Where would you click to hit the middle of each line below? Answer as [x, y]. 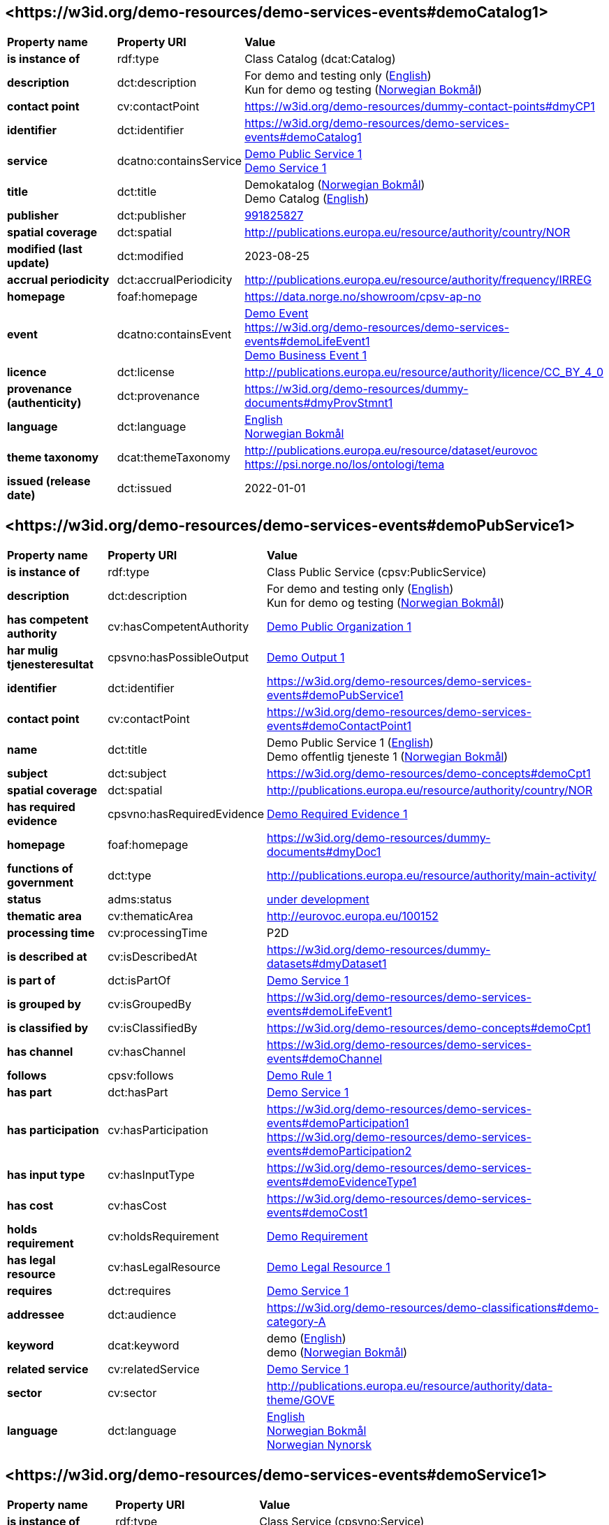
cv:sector [132, 1393]
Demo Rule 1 [299, 1076]
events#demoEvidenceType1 [342, 1182]
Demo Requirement [317, 1237]
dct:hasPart [138, 1093]
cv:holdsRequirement [163, 1237]
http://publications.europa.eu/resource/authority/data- [410, 1386]
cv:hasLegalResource [164, 1267]
